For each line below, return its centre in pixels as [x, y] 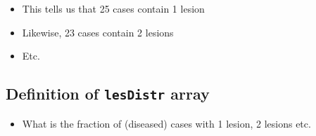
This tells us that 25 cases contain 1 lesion [113, 8]
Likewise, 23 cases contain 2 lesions [98, 32]
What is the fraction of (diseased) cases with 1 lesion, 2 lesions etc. [166, 123]
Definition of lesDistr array [108, 94]
